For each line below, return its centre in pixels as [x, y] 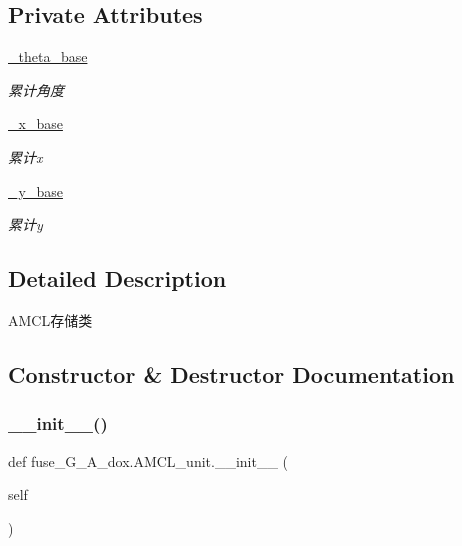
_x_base [35, 123]
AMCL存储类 [50, 319]
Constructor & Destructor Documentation [231, 373]
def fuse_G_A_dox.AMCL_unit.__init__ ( [148, 460]
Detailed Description [117, 278]
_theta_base [48, 56]
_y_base [35, 190]
